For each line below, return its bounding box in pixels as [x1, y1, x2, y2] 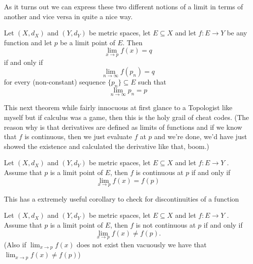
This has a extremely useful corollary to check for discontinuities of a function [4, 193, 239, 204]
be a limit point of [60, 37, 116, 47]
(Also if [4, 239, 27, 249]
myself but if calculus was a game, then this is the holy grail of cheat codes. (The [4, 112, 249, 122]
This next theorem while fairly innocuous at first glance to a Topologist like [4, 102, 232, 113]
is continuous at [135, 167, 184, 177]
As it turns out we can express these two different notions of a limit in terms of [4, 1, 243, 11]
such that [138, 77, 166, 87]
